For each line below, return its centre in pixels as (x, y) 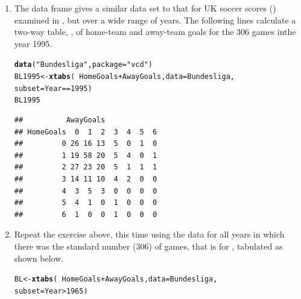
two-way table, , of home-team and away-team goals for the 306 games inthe (155, 32)
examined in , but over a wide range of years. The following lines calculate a (155, 20)
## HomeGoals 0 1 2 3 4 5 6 (86, 132)
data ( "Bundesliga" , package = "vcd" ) (83, 65)
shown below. (39, 258)
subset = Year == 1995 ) (53, 88)
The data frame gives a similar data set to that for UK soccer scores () (145, 8)
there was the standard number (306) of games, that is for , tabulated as (148, 246)
